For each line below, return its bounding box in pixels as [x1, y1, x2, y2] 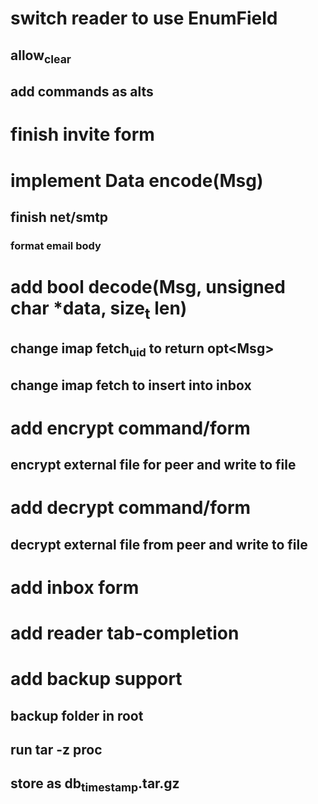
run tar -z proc [10, 742, 103, 759]
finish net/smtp [10, 208, 109, 226]
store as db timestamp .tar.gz [10, 775, 180, 795]
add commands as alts [10, 83, 154, 101]
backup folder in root [10, 707, 144, 724]
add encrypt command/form [10, 417, 251, 439]
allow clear [10, 47, 72, 66]
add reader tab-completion [10, 622, 240, 645]
